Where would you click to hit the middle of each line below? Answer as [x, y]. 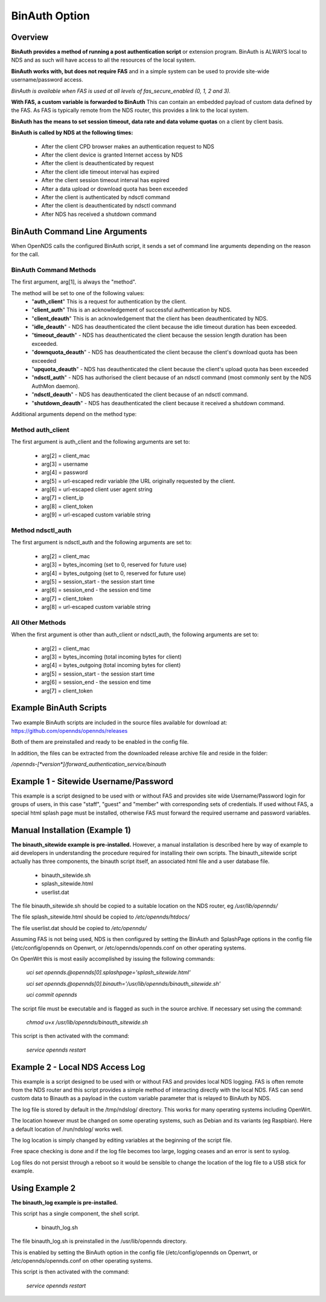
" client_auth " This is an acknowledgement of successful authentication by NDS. [132, 310]
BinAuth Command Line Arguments [79, 231]
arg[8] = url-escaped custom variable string [96, 607]
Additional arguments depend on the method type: [74, 414]
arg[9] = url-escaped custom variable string [96, 515]
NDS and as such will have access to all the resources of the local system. [104, 60]
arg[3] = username [65, 464]
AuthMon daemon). [56, 386]
